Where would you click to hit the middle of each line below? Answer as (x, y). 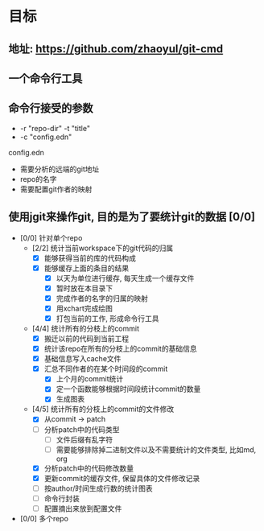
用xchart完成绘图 (84, 308)
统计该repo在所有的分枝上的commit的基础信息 (120, 349)
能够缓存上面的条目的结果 (87, 268)
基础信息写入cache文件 (82, 359)
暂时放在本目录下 (85, 288)
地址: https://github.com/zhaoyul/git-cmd (116, 49)
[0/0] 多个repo (44, 519)
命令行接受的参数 (51, 108)
